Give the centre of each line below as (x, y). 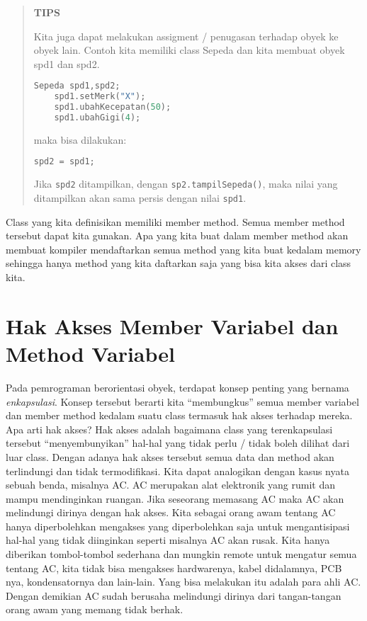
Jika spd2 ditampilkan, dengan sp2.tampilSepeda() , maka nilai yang (186, 184)
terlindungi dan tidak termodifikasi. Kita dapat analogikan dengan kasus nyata (177, 471)
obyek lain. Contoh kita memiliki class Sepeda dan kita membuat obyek (189, 50)
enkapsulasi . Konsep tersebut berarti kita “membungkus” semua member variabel (182, 401)
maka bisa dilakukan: (80, 139)
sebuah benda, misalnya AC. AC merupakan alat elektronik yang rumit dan (171, 485)
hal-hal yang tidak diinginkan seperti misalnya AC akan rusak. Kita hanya (168, 540)
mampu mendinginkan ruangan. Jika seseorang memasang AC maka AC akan (175, 498)
